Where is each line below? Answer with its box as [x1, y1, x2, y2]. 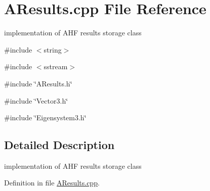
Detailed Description [4, 137, 115, 153]
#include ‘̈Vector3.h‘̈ [4, 95, 68, 106]
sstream [44, 61, 68, 72]
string [44, 44, 62, 55]
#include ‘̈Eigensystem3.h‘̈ [4, 112, 87, 123]
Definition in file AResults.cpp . [4, 177, 100, 188]
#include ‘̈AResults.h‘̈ [4, 78, 72, 88]
